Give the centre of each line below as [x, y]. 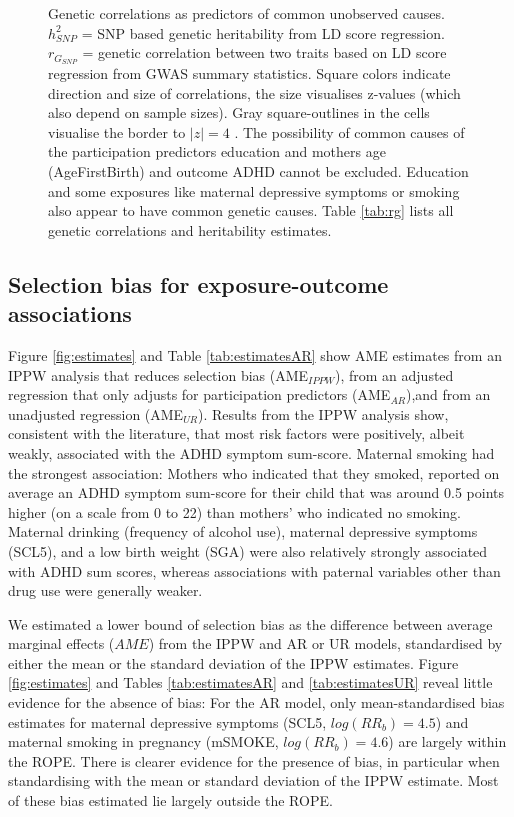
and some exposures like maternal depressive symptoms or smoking [254, 190]
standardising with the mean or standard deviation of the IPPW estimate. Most [253, 780]
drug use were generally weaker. [105, 590]
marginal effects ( [61, 643]
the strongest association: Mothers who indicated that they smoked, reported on [254, 472]
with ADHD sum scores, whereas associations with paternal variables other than [254, 570]
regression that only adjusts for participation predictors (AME [199, 394]
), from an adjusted [394, 374]
